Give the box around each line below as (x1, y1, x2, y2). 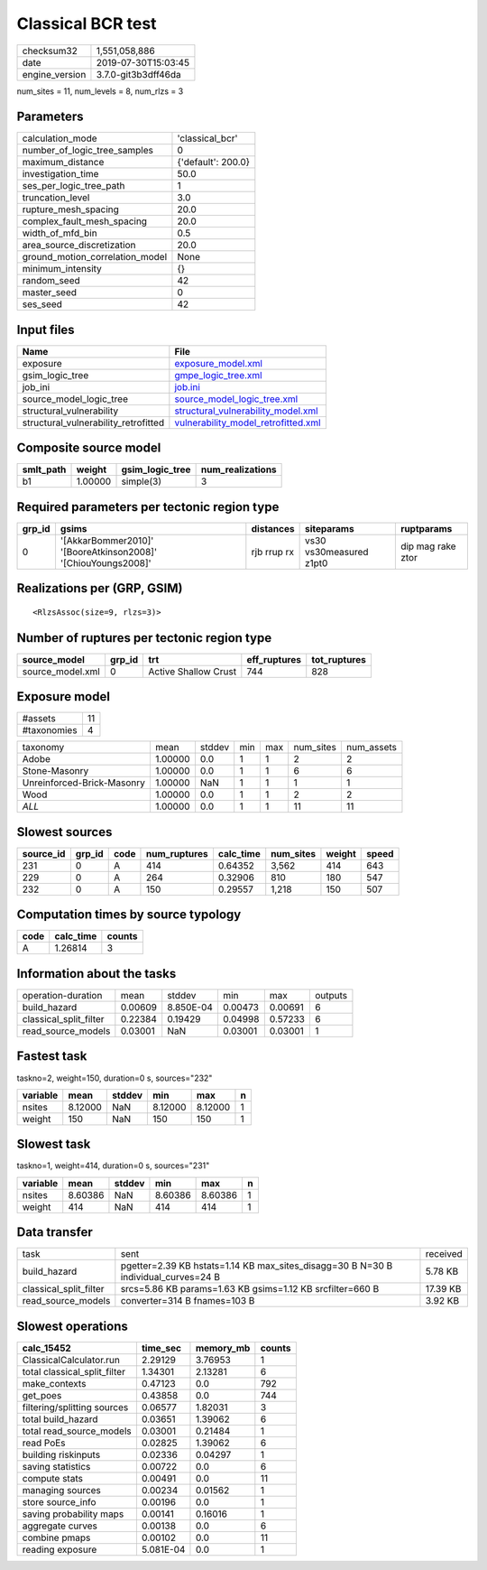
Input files (16, 321, 76, 338)
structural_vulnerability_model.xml (174, 404, 319, 417)
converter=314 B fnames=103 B (120, 1295, 255, 1307)
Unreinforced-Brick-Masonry (22, 776, 146, 789)
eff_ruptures (246, 653, 302, 665)
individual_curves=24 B (120, 1271, 221, 1284)
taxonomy (22, 741, 65, 754)
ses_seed (22, 298, 63, 311)
